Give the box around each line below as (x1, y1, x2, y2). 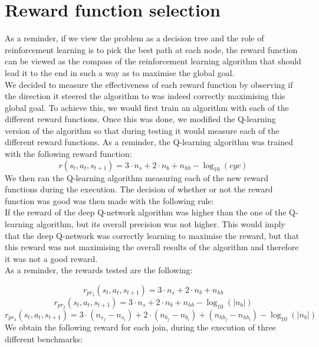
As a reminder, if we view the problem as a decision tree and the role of (5, 32, 264, 44)
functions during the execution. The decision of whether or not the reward (5, 183, 273, 195)
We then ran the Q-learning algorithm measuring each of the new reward (5, 171, 269, 184)
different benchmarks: (5, 332, 83, 345)
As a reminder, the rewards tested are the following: (5, 264, 193, 276)
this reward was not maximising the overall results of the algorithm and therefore (5, 241, 299, 253)
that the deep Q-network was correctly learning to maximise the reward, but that (5, 229, 300, 241)
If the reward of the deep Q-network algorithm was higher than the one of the (5, 206, 287, 218)
